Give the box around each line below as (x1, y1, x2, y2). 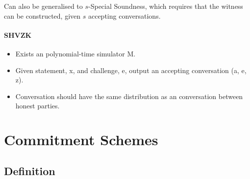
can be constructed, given (4, 10, 81, 21)
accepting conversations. (88, 10, 161, 21)
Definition (4, 163, 55, 178)
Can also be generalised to (4, 1, 83, 11)
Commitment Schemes (4, 129, 158, 150)
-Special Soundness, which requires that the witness (88, 1, 243, 11)
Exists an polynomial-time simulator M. (15, 48, 136, 58)
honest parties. (15, 101, 60, 111)
